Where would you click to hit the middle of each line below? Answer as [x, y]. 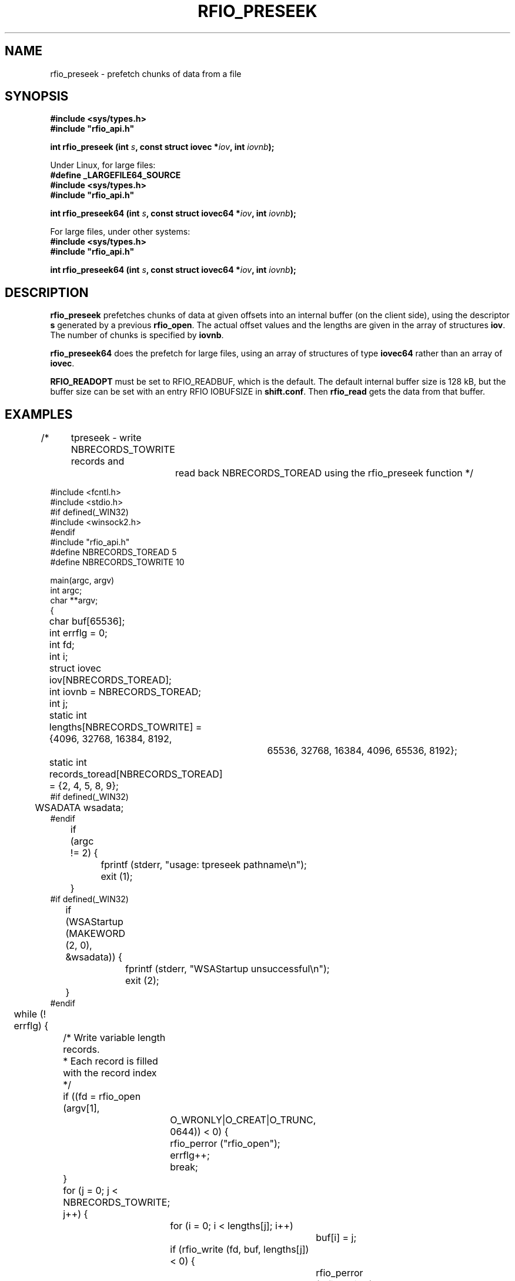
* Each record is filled [111, 1061]
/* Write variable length [114, 1038]
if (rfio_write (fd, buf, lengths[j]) [240, 1250]
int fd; [62, 645]
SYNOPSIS [37, 96]
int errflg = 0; [78, 633]
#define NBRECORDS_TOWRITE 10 [117, 562]
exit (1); [117, 877]
